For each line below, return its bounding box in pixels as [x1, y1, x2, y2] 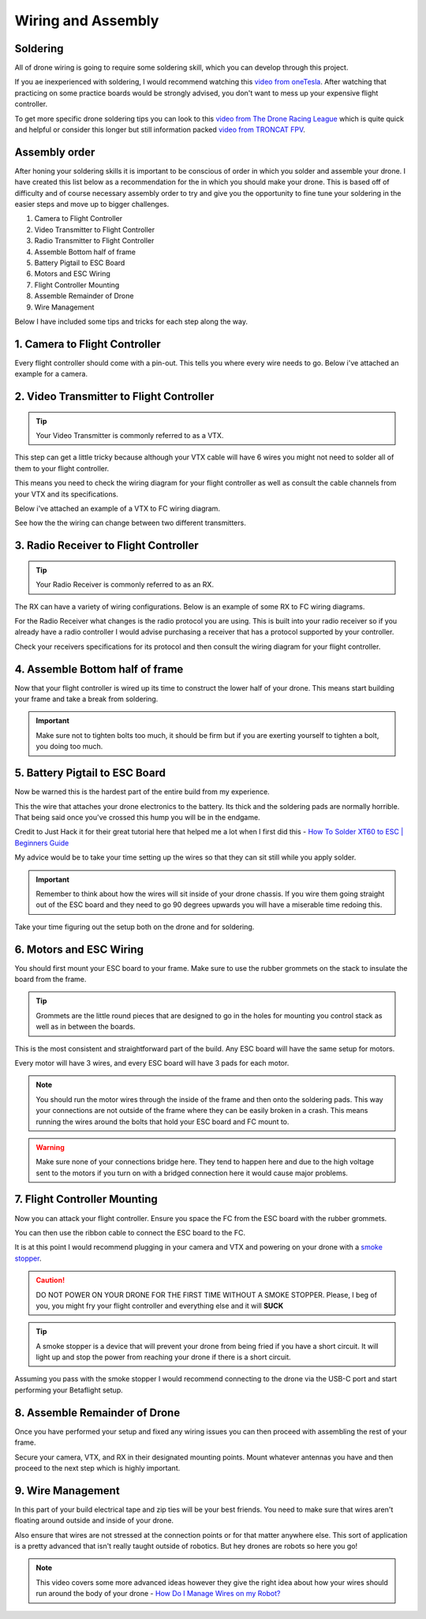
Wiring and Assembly [14, 12, 159, 29]
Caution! [35, 1276, 65, 1285]
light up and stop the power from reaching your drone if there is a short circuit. [35, 1352, 291, 1362]
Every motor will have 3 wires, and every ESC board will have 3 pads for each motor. [14, 1058, 290, 1067]
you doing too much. [35, 742, 103, 751]
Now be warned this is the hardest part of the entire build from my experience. [14, 787, 270, 796]
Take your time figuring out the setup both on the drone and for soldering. [14, 922, 255, 931]
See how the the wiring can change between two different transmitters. [14, 518, 246, 528]
